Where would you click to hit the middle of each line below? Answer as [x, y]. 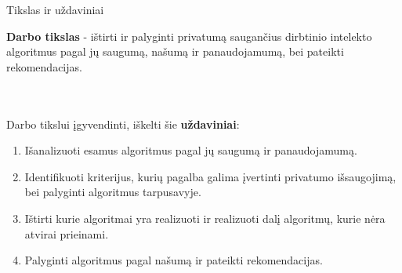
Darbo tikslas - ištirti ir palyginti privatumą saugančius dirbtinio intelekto [189, 36]
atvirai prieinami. [67, 233]
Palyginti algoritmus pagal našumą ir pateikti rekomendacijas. [174, 260]
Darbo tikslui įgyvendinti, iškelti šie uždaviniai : [123, 124]
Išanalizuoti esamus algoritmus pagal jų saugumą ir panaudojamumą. [191, 150]
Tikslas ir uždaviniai [55, 9]
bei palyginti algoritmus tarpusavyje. [113, 192]
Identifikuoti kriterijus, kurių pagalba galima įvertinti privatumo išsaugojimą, [210, 176]
